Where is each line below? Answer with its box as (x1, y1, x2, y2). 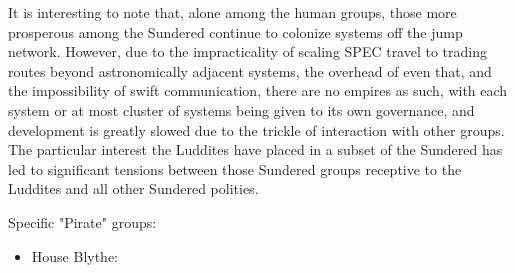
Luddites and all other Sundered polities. (8, 178, 259, 199)
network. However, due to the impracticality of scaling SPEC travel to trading (8, 41, 487, 62)
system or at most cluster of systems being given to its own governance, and (8, 99, 475, 120)
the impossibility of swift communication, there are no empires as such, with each (8, 80, 508, 101)
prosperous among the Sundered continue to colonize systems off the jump (8, 21, 463, 42)
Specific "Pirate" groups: (8, 211, 157, 232)
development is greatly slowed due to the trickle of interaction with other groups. (8, 119, 505, 140)
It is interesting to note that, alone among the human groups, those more (8, 2, 457, 22)
